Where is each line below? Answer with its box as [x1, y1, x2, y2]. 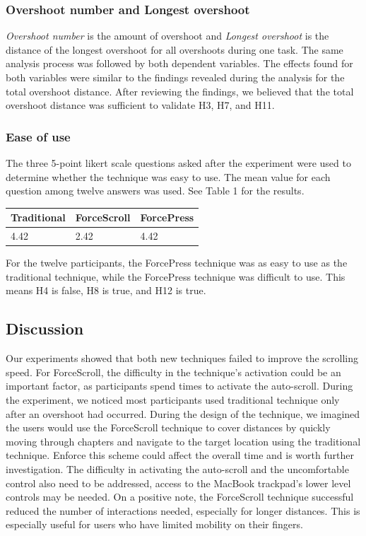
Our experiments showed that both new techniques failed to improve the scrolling [6, 351, 359, 366]
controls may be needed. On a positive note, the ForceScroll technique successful [6, 489, 354, 504]
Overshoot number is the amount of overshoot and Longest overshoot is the [6, 28, 329, 43]
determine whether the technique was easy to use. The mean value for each [6, 169, 331, 184]
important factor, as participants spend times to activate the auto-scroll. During [6, 378, 353, 393]
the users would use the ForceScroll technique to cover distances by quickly [6, 420, 331, 435]
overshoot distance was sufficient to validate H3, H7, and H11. [6, 98, 275, 112]
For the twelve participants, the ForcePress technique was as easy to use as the [6, 255, 348, 270]
